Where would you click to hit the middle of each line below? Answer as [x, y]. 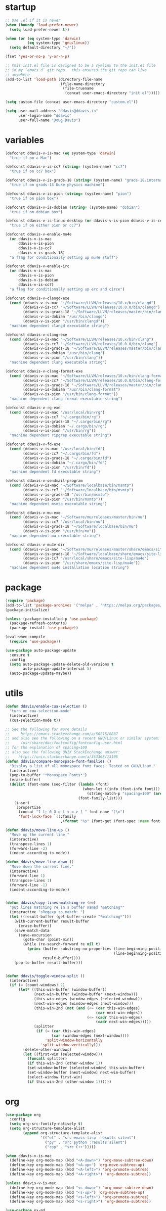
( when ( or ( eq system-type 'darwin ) [43, 39]
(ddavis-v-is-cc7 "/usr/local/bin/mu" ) [64, 522]
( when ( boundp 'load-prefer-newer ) [42, 25]
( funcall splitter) [47, 1059]
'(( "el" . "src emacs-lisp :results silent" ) [88, 1138]
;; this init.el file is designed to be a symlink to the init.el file [80, 66]
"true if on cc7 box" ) [33, 171]
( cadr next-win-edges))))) [124, 1022]
